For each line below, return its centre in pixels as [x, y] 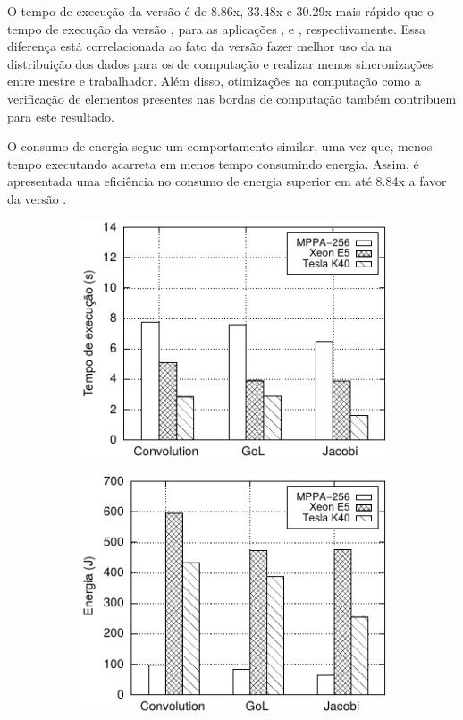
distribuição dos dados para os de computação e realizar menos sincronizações [220, 63]
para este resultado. [61, 116]
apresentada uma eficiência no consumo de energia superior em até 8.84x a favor [227, 181]
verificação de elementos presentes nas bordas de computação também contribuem [232, 98]
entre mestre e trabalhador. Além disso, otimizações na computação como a [214, 81]
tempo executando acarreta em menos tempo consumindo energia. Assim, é [213, 163]
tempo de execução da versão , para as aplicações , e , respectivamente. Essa [217, 28]
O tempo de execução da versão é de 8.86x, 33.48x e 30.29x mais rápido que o [220, 11]
